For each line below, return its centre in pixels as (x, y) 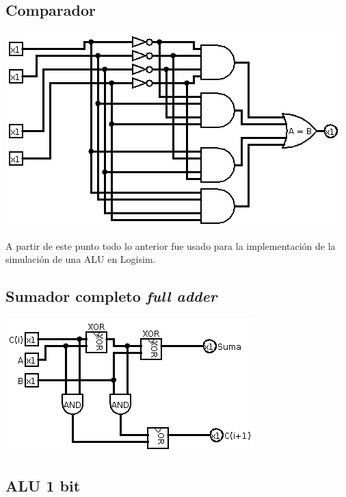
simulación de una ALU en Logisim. (81, 259)
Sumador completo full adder (111, 296)
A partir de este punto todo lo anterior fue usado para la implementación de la (171, 245)
